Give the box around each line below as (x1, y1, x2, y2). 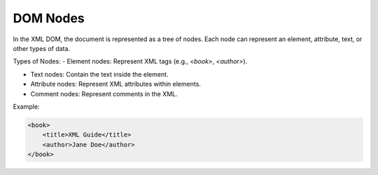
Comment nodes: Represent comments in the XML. (30, 89, 178, 98)
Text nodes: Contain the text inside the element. (30, 70, 169, 78)
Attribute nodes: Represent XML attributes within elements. (30, 80, 201, 89)
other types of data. (13, 44, 70, 52)
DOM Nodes (13, 10, 85, 26)
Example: (13, 102, 40, 111)
